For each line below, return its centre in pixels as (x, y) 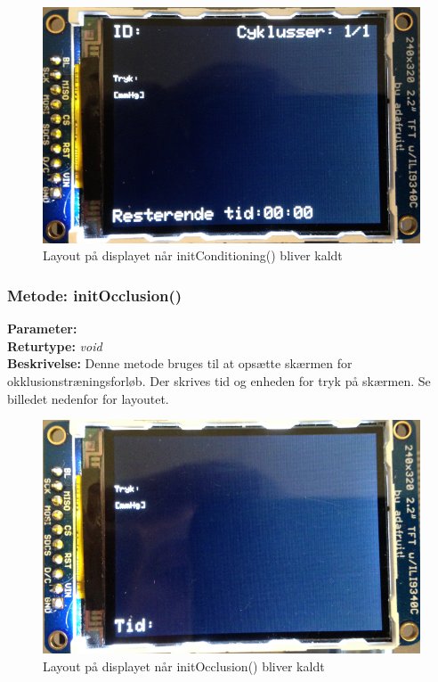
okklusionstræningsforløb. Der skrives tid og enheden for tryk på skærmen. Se (219, 380)
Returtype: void (55, 345)
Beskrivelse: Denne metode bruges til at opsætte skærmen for (180, 363)
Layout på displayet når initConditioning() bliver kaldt (193, 255)
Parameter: (42, 329)
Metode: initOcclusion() (95, 295)
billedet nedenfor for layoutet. (88, 398)
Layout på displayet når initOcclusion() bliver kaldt (184, 666)
